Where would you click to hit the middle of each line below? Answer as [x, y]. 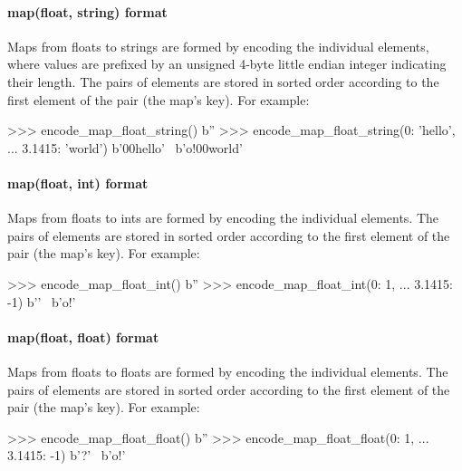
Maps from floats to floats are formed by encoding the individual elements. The [228, 371]
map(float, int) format [78, 183]
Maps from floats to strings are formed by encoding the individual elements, [218, 46]
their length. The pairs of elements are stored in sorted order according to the [223, 81]
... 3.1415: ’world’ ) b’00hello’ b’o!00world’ [125, 147]
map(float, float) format [83, 336]
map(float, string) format [87, 11]
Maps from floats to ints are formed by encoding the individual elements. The [223, 218]
